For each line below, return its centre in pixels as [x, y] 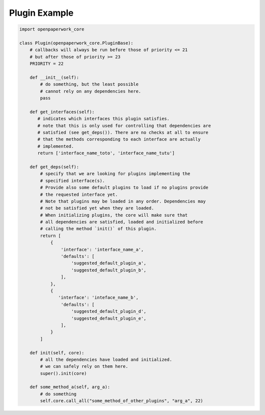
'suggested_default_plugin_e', [109, 318]
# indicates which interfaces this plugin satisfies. [104, 119]
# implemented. [56, 146]
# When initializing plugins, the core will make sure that [114, 215]
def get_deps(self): [54, 167]
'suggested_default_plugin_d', [109, 311]
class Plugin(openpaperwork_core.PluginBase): [76, 43]
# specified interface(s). [72, 180]
